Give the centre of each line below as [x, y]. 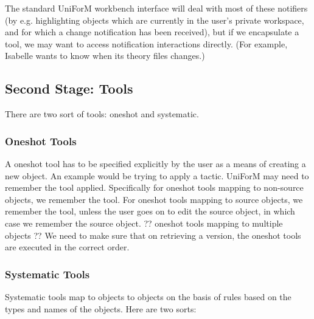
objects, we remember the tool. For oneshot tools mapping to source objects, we [154, 199]
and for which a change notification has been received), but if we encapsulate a [152, 32]
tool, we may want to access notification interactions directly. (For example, [146, 43]
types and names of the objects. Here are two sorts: [101, 308]
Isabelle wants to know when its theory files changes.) [105, 56]
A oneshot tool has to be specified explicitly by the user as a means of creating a [155, 163]
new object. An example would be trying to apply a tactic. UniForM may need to [157, 175]
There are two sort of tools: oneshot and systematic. [102, 114]
